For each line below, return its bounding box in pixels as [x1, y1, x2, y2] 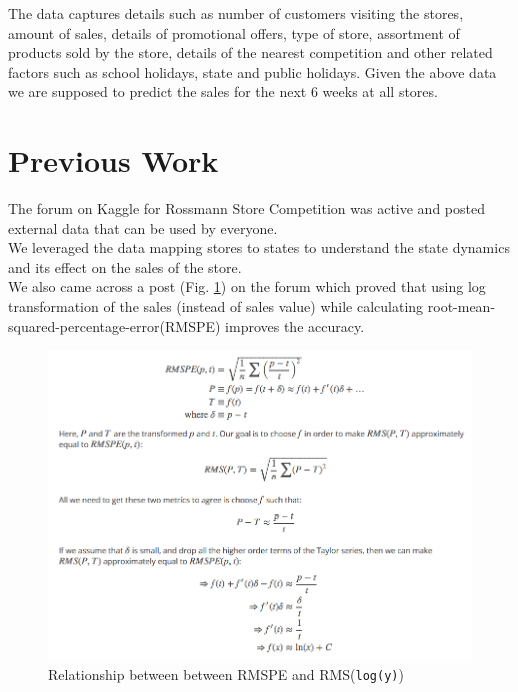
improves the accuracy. [225, 315, 365, 336]
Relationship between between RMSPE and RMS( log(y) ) [48, 663, 404, 684]
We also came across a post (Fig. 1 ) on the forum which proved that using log [8, 276, 486, 297]
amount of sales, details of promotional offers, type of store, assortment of [8, 22, 460, 43]
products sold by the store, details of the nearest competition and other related [8, 42, 493, 63]
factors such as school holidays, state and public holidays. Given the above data [8, 61, 497, 82]
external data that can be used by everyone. [8, 217, 278, 238]
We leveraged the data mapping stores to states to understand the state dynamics [8, 237, 510, 258]
